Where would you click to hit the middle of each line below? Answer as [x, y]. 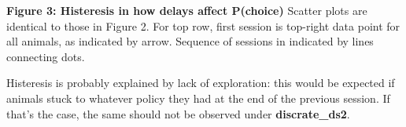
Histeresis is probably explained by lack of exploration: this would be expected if [201, 83]
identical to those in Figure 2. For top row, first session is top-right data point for [203, 25]
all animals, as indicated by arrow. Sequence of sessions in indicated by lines [190, 41]
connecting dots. [46, 56]
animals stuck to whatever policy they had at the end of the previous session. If [198, 98]
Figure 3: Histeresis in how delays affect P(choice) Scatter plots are [187, 10]
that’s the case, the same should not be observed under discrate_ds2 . [178, 113]
